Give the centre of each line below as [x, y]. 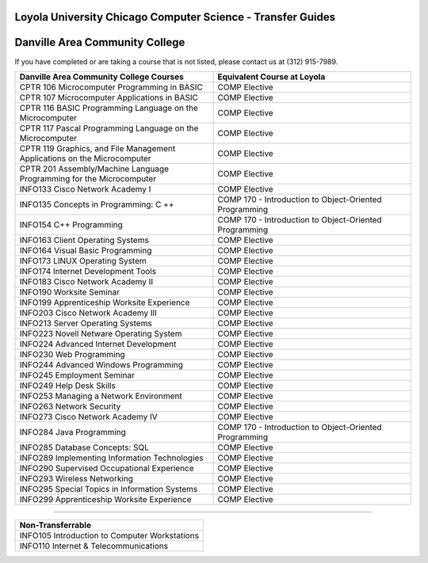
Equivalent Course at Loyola [271, 77]
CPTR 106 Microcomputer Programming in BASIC [111, 87]
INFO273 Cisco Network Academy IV [88, 417]
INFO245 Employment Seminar [77, 375]
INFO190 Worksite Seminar [70, 291]
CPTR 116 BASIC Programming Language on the [109, 108]
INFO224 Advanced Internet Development [98, 344]
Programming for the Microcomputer [88, 178]
